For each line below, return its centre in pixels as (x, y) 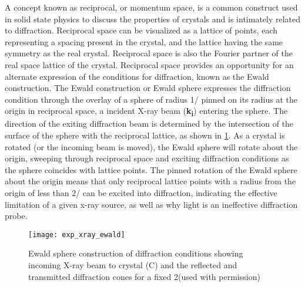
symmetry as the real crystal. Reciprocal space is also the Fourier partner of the (149, 53)
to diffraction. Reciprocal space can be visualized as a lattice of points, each (141, 30)
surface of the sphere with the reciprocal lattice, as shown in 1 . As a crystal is (145, 135)
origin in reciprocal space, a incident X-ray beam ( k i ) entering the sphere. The (146, 112)
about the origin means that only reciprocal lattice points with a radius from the (150, 181)
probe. (16, 216)
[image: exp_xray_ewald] (77, 234)
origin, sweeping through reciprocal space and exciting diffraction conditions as (147, 158)
